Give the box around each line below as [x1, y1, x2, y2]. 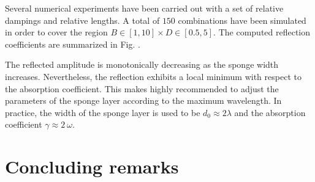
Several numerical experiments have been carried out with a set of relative [5, 2, 284, 14]
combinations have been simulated [178, 13, 306, 26]
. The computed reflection [213, 26, 311, 38]
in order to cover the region [5, 26, 108, 38]
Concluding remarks [5, 154, 179, 179]
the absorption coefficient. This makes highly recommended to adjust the [5, 82, 279, 95]
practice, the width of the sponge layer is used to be [5, 106, 200, 118]
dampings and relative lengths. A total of [5, 13, 160, 26]
